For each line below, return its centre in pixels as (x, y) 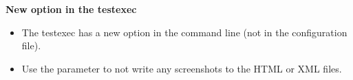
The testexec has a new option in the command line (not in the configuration (184, 32)
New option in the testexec (71, 9)
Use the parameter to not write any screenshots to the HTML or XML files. (182, 68)
